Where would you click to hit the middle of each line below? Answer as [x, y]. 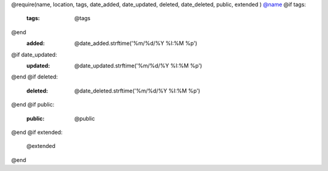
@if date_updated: [34, 54]
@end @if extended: [37, 132]
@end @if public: [33, 105]
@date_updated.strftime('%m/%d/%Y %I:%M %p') [138, 65]
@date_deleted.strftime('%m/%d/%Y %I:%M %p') [137, 91]
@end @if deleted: [34, 77]
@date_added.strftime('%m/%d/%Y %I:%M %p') [136, 43]
